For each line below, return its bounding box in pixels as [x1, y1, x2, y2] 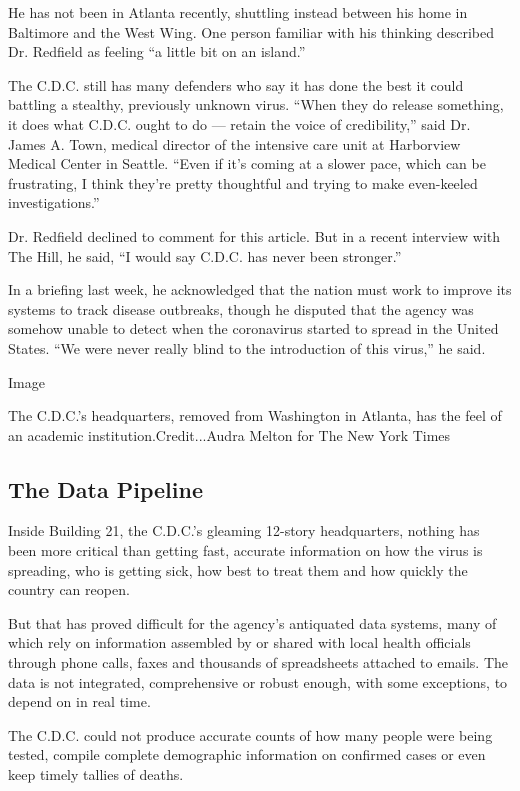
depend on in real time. [8, 691, 151, 712]
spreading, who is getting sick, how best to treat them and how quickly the [8, 559, 468, 580]
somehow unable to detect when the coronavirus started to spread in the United [8, 318, 499, 339]
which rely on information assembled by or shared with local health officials [8, 632, 471, 653]
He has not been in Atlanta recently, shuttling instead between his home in [8, 2, 468, 22]
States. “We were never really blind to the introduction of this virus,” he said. [8, 337, 486, 358]
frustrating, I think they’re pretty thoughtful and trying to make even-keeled [8, 172, 478, 193]
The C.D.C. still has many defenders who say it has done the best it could [8, 74, 464, 95]
